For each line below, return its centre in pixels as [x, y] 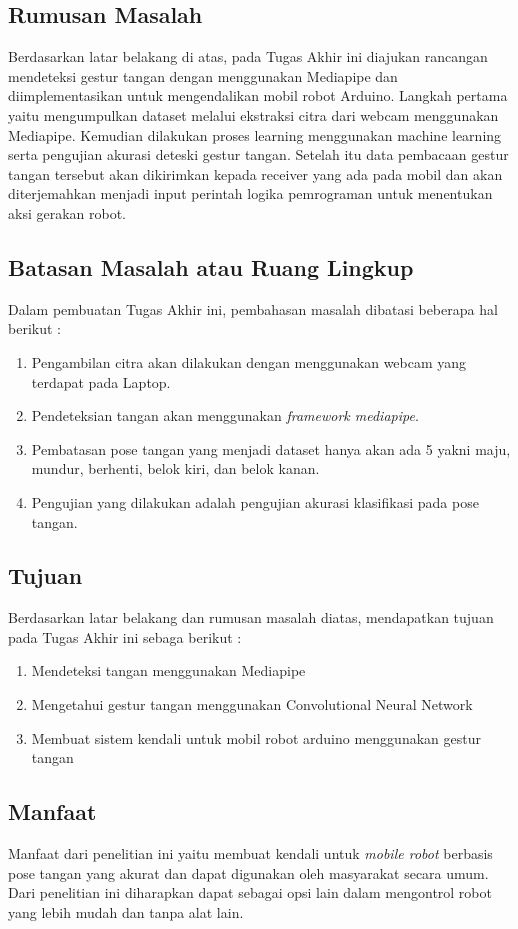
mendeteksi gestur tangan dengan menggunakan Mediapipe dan [203, 75]
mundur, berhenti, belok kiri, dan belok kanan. [175, 468]
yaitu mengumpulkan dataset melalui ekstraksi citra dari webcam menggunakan [253, 114]
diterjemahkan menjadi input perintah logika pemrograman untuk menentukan [250, 193]
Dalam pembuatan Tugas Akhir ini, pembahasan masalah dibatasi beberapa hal [253, 308]
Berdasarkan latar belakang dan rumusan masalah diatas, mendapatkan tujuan [251, 617]
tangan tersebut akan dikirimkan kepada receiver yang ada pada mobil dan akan [255, 173]
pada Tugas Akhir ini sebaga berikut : [125, 636]
